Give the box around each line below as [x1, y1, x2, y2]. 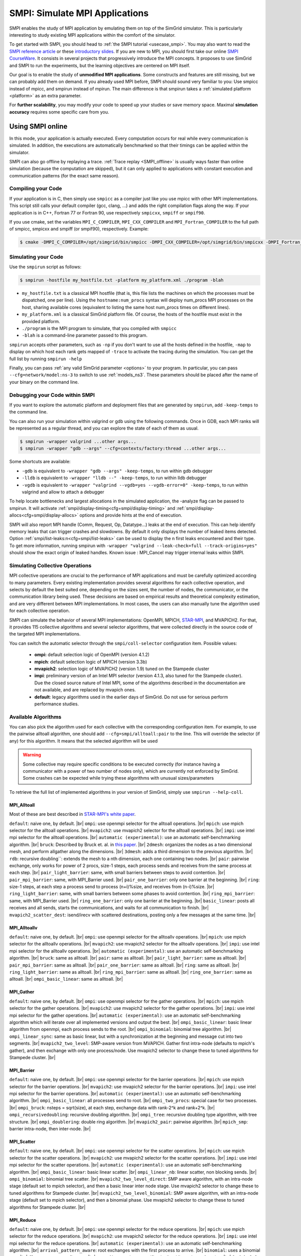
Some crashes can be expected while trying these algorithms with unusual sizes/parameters [23, 775, 214, 781]
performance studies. [34, 701, 79, 707]
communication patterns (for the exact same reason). [9, 172, 120, 178]
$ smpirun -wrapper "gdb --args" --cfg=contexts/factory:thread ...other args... [20, 446, 227, 452]
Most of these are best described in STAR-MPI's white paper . [9, 811, 136, 817]
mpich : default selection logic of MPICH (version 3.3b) [34, 659, 147, 665]
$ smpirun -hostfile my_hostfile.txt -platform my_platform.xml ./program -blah [20, 277, 224, 283]
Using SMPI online [9, 122, 68, 131]
